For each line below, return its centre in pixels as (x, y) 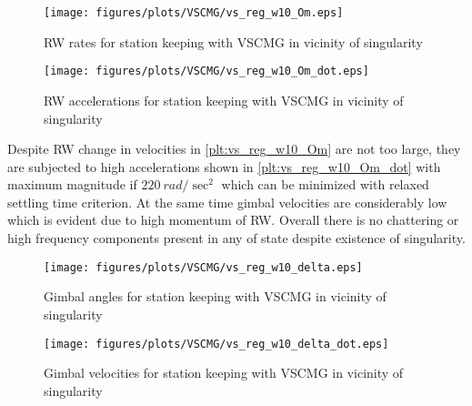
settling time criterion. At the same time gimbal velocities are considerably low (227, 202)
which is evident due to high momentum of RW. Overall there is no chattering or (233, 220)
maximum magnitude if (72, 184)
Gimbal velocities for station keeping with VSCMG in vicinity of (224, 373)
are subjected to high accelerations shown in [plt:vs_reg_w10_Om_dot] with (224, 166)
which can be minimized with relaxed (325, 184)
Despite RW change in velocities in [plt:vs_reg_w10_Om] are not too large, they (234, 149)
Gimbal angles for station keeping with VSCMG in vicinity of (215, 296)
